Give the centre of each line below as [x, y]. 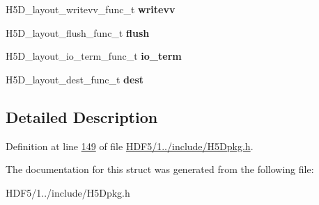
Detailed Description [82, 116]
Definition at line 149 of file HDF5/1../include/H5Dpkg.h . [130, 146]
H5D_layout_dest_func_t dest [75, 79]
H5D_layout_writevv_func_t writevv [91, 9]
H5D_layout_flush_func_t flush [78, 32]
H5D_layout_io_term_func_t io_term [94, 56]
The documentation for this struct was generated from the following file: [160, 169]
